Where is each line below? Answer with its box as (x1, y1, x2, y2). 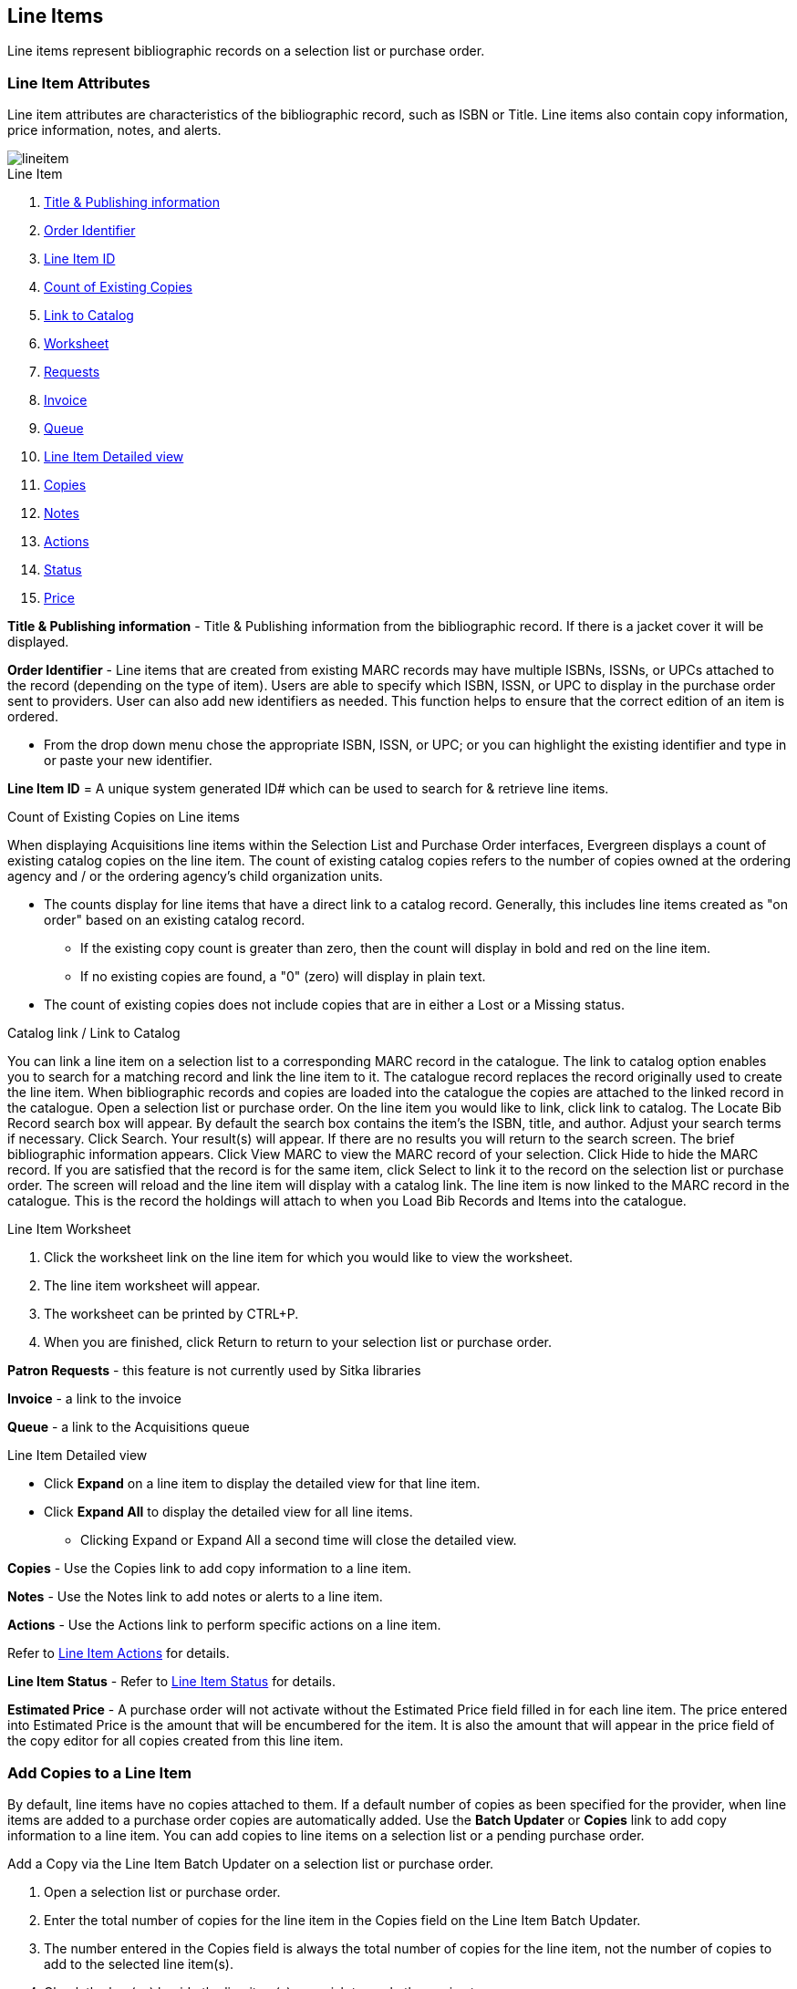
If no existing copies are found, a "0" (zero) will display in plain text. (80, 969, 486, 985)
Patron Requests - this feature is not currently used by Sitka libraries (7, 1362, 421, 1379)
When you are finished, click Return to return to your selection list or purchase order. (44, 1334, 553, 1351)
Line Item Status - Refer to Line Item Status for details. (7, 1673, 336, 1690)
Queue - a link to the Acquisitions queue (7, 1419, 250, 1435)
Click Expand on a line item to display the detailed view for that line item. (44, 1476, 481, 1492)
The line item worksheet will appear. (44, 1278, 261, 1294)
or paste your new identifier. (44, 752, 212, 769)
